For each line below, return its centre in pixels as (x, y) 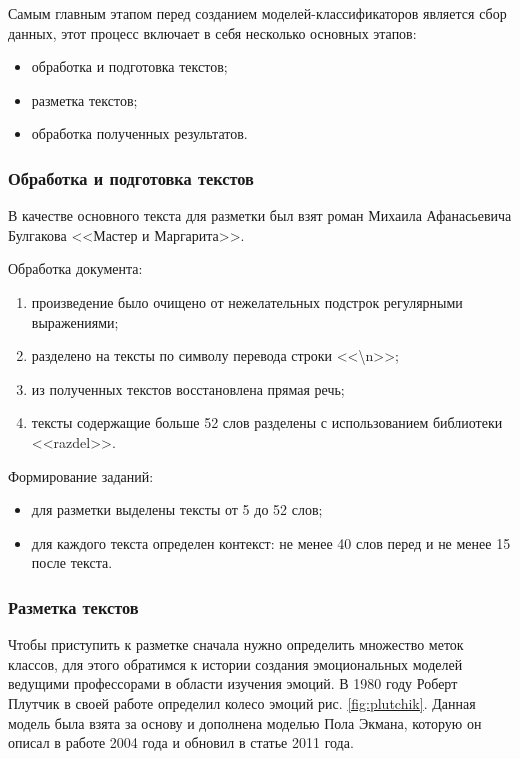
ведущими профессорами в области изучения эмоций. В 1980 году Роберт (233, 683)
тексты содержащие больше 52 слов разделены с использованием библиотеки (267, 422)
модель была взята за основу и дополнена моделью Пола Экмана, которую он (245, 722)
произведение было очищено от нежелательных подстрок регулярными (247, 301)
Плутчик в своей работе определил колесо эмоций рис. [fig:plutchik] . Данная (242, 702)
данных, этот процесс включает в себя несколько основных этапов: (212, 32)
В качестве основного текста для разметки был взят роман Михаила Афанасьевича (260, 215)
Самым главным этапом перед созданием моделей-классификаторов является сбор (257, 13)
